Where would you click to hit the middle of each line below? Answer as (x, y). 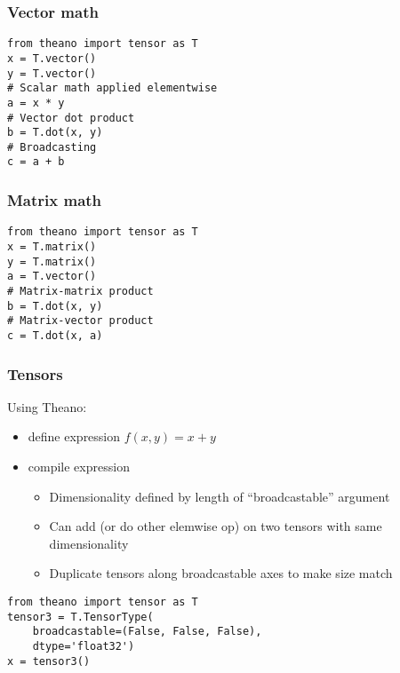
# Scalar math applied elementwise (112, 88)
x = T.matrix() (52, 247)
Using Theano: (47, 406)
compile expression (79, 466)
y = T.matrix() (52, 261)
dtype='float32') (84, 646)
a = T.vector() (52, 277)
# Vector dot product (71, 118)
